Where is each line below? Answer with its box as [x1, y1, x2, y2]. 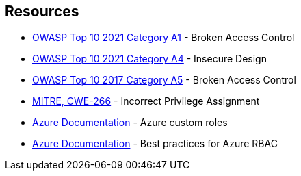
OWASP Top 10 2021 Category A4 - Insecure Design [32, 53, 267, 65]
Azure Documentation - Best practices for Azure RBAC [32, 138, 278, 150]
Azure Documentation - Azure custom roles [32, 116, 228, 129]
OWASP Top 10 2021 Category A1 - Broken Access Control [32, 32, 295, 44]
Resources [5, 3, 79, 20]
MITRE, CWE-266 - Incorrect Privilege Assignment [32, 95, 260, 108]
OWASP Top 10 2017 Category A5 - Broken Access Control [32, 74, 296, 86]
